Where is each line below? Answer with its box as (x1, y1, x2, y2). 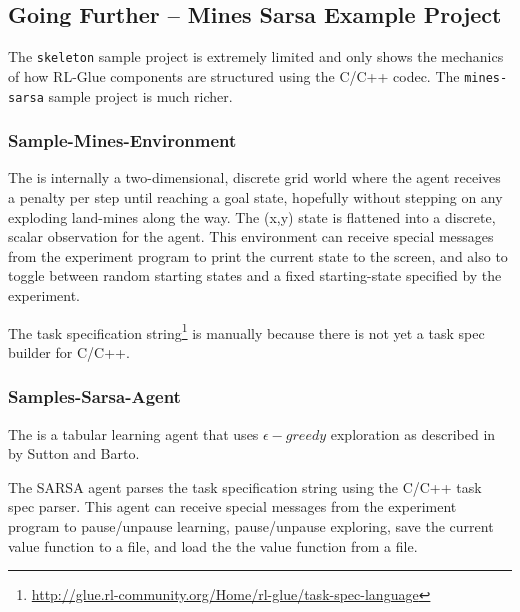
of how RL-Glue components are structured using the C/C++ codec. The (8, 65, 460, 86)
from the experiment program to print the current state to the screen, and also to (8, 245, 508, 266)
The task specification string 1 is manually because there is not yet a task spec (8, 319, 485, 343)
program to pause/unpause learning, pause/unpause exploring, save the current (8, 515, 494, 536)
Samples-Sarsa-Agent (8, 384, 181, 409)
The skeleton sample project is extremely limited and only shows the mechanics (8, 46, 504, 67)
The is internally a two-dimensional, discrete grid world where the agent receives (8, 167, 501, 188)
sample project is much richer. (48, 85, 233, 106)
